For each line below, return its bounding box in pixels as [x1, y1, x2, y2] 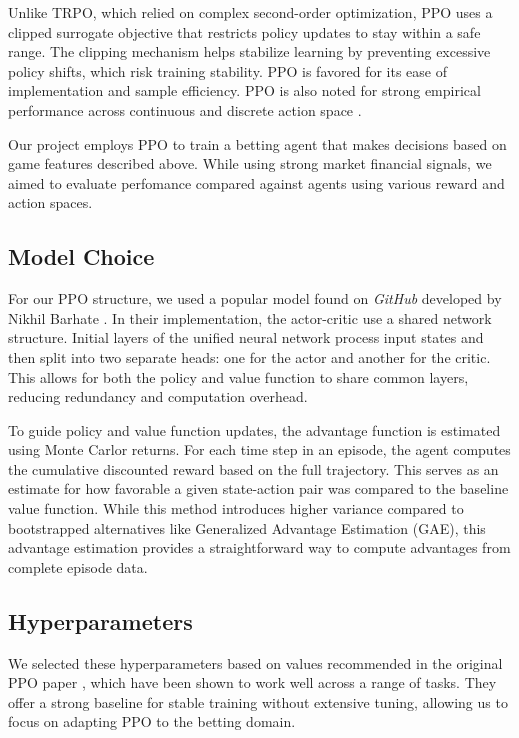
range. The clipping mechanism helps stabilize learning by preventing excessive [8, 41, 491, 62]
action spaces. [8, 192, 93, 213]
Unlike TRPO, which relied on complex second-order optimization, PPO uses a [8, 2, 493, 22]
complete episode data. [8, 556, 148, 577]
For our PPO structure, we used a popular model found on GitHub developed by [8, 288, 502, 309]
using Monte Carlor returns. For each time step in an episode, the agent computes [8, 439, 511, 460]
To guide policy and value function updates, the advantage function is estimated [8, 419, 501, 440]
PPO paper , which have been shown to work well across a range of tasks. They [8, 672, 497, 693]
